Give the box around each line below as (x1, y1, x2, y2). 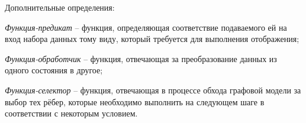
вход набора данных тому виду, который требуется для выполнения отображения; (5, 33, 299, 45)
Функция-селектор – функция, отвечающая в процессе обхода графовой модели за (5, 83, 301, 96)
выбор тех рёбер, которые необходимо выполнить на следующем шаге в (5, 95, 265, 108)
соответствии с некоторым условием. (5, 107, 138, 119)
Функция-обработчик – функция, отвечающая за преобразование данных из (5, 52, 277, 64)
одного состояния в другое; (5, 64, 103, 76)
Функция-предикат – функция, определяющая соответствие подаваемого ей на (5, 21, 287, 33)
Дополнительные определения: (5, 1, 115, 13)
